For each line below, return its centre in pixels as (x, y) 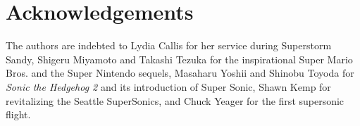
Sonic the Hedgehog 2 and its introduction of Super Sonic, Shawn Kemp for (168, 86)
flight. (18, 114)
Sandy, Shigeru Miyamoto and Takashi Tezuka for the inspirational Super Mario (179, 59)
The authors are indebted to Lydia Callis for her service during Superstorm (169, 45)
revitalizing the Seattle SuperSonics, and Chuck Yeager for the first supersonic (175, 100)
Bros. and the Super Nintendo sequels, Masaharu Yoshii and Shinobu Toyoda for (180, 73)
